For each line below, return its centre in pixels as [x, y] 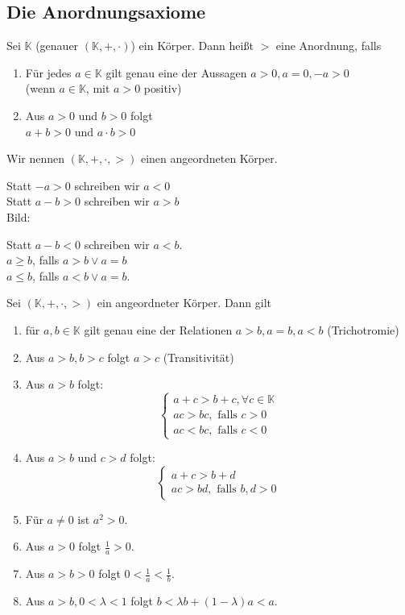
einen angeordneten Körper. [209, 158]
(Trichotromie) [363, 329]
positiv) [163, 88]
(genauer [57, 46]
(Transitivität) [198, 357]
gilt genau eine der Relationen [158, 329]
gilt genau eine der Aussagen [176, 72]
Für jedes [48, 72]
